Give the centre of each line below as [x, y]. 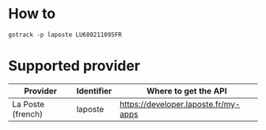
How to [32, 14]
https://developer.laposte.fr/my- [180, 104]
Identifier [94, 91]
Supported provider [74, 66]
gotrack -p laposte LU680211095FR [65, 35]
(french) [28, 113]
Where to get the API [186, 91]
